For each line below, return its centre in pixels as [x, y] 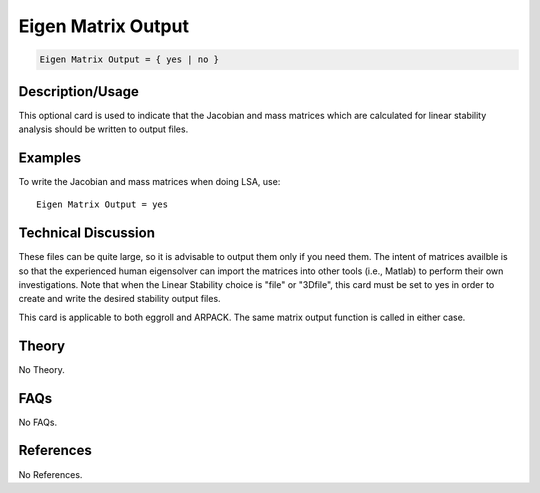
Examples [50, 157]
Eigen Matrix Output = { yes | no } [129, 59]
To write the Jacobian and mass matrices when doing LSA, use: [149, 181]
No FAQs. [38, 422]
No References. [50, 474]
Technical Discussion [86, 233]
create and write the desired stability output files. [119, 299]
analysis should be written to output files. [103, 129]
